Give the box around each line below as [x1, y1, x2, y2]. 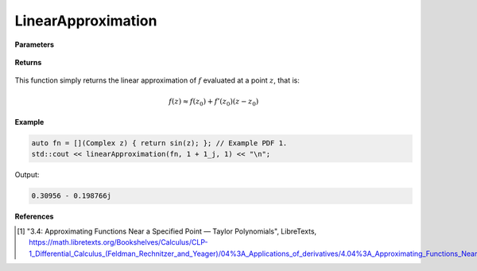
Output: [14, 170, 40, 180]
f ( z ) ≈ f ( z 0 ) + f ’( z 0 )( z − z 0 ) [168, 96, 259, 107]
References [14, 211, 54, 222]
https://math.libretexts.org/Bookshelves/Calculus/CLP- [29, 238, 208, 247]
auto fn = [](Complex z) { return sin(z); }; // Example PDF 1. [31, 139, 288, 148]
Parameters [14, 40, 55, 49]
